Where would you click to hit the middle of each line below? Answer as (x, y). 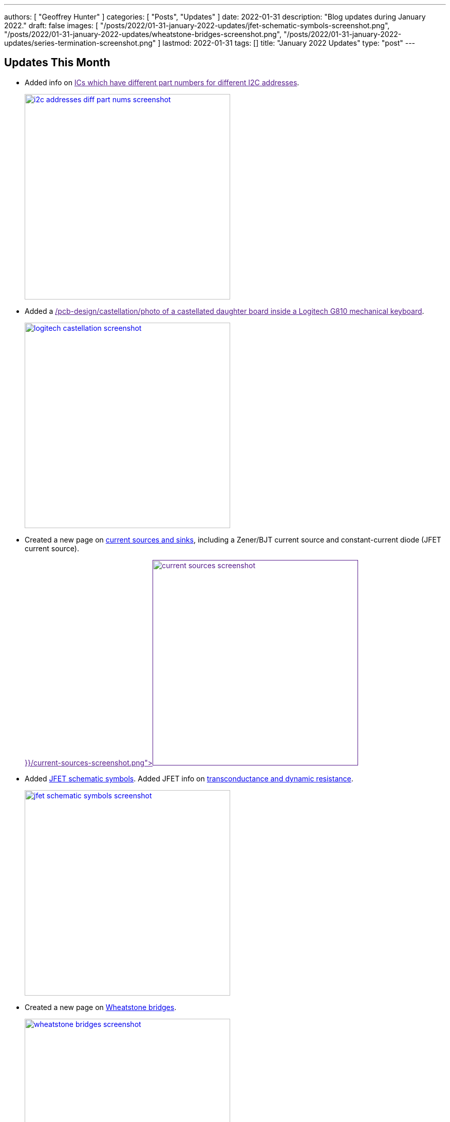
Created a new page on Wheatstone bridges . (101, 1007)
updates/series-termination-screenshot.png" (80, 43)
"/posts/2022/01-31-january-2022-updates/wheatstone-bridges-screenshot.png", (143, 34)
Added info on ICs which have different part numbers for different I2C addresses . (162, 82)
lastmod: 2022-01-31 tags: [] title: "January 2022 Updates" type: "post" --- (289, 43)
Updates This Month (57, 63)
